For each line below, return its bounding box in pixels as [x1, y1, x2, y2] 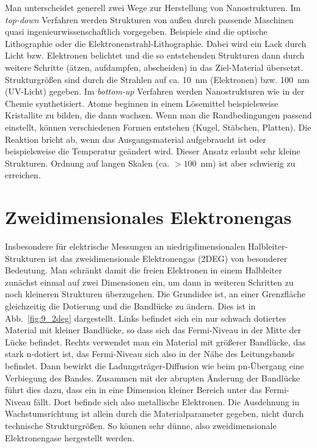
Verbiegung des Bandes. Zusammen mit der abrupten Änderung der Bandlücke [5, 371, 301, 384]
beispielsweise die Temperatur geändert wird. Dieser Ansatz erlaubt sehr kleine [5, 145, 301, 157]
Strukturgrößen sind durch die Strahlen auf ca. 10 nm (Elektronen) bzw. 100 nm [5, 73, 310, 85]
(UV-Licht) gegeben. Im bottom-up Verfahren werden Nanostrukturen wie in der [5, 85, 305, 98]
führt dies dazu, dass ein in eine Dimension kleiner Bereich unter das [5, 383, 262, 396]
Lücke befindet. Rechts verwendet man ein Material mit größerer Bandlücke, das [5, 335, 306, 348]
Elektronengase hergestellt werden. [5, 431, 135, 444]
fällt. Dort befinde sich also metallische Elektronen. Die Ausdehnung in [34, 395, 300, 408]
